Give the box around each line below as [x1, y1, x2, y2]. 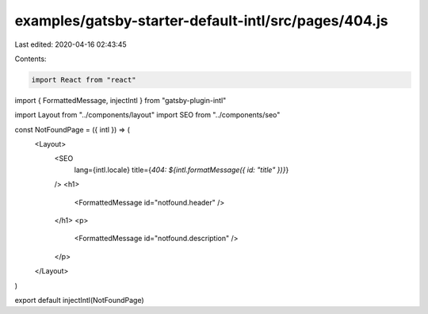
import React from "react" [31, 75, 136, 84]
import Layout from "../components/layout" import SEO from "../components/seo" [14, 110, 281, 120]
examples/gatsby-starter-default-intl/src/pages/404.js [14, 12, 388, 29]
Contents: [14, 54, 47, 63]
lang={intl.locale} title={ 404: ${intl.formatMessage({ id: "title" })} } [74, 165, 289, 174]
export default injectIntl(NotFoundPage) [14, 295, 144, 304]
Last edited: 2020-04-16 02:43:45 [14, 40, 127, 49]
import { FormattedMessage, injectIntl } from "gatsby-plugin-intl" [14, 95, 227, 105]
